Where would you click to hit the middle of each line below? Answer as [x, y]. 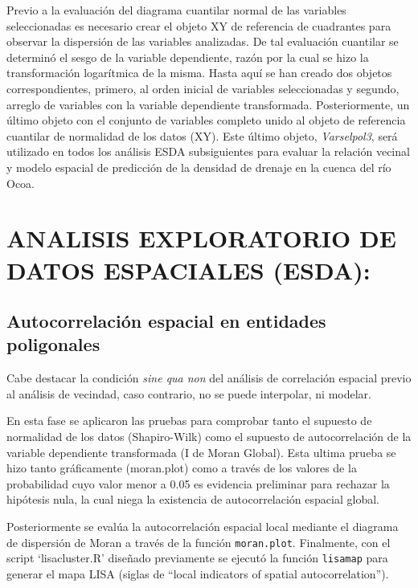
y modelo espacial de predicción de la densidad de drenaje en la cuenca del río [199, 167]
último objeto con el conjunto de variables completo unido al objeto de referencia [206, 120]
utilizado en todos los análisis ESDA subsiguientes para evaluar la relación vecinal [208, 151]
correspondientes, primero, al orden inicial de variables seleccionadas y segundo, [203, 88]
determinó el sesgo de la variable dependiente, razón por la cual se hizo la [188, 57]
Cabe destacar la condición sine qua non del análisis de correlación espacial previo [209, 378]
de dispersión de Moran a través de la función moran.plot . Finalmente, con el [199, 542]
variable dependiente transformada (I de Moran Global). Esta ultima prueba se [201, 452]
